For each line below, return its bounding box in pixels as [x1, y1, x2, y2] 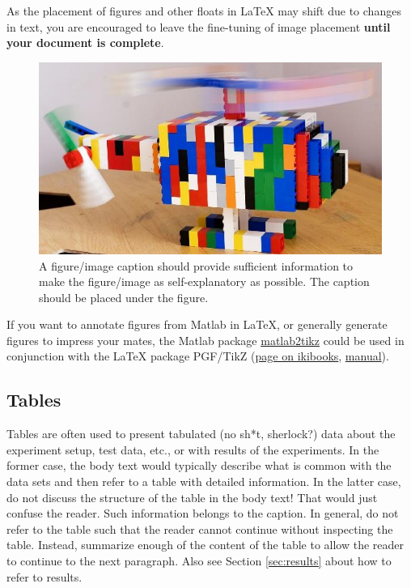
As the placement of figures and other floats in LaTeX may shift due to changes [6, 2, 401, 19]
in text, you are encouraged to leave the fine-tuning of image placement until [6, 18, 391, 35]
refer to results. [6, 568, 83, 585]
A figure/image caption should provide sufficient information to [39, 257, 354, 274]
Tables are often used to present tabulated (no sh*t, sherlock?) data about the [6, 425, 396, 442]
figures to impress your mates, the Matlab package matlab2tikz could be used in [6, 331, 405, 348]
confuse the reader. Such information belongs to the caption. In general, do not [6, 505, 399, 522]
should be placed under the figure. [39, 288, 209, 305]
